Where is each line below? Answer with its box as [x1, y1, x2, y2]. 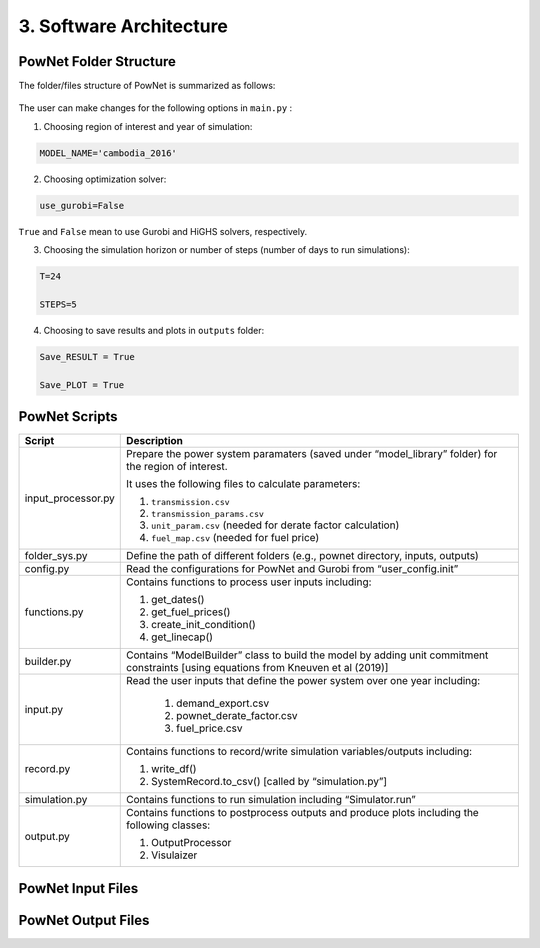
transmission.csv [151, 497, 230, 508]
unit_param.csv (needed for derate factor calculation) [151, 518, 400, 532]
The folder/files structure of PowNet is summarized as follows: [18, 80, 276, 92]
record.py [24, 762, 71, 776]
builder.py [24, 655, 72, 669]
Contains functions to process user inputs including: [126, 575, 372, 589]
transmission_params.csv [151, 509, 265, 520]
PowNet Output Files [18, 911, 150, 929]
